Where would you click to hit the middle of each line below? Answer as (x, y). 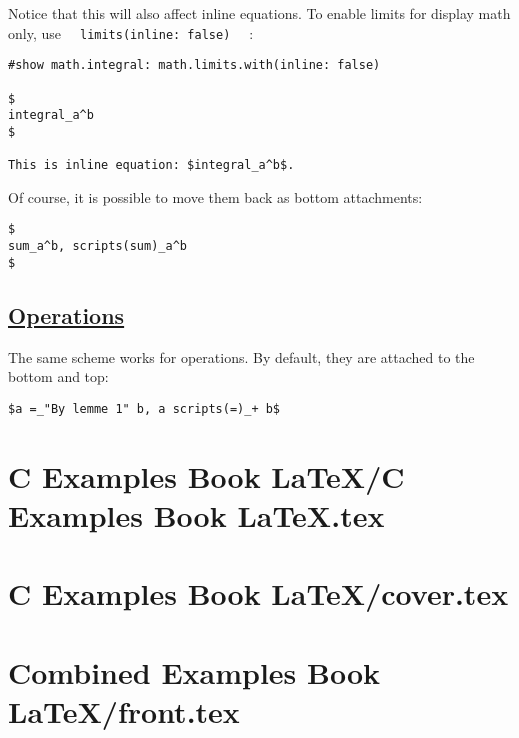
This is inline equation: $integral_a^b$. (151, 165)
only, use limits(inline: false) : (131, 32)
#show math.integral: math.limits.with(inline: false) (194, 65)
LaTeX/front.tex (124, 710)
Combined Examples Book (194, 671)
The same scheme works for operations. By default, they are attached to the (241, 356)
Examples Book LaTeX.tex (196, 514)
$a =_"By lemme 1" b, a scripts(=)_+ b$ (144, 408)
